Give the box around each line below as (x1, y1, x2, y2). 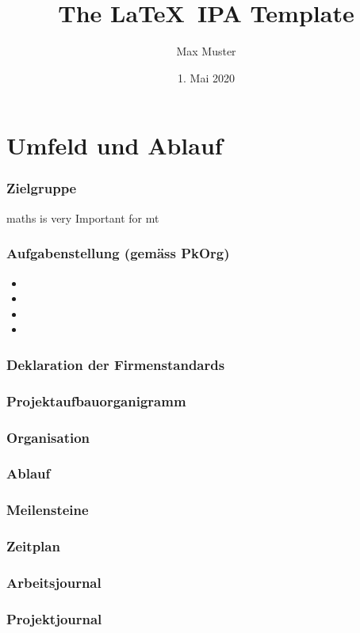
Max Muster (176, 43, 236, 59)
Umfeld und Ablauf (6, 129, 223, 162)
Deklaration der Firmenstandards (6, 354, 225, 374)
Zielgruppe (6, 178, 77, 198)
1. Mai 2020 (178, 69, 235, 86)
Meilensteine (6, 500, 89, 520)
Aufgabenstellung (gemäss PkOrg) (6, 243, 230, 263)
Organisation (6, 427, 90, 447)
